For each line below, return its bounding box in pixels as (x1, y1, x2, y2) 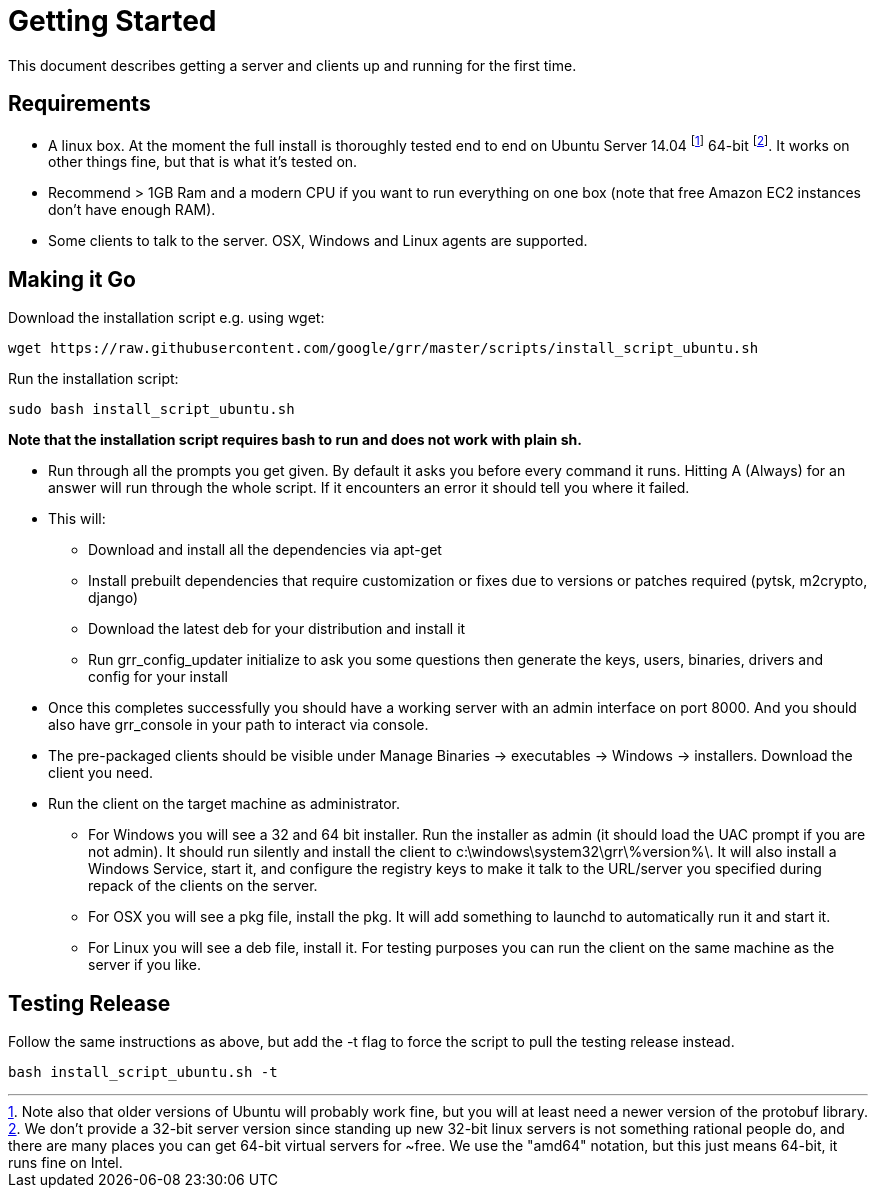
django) (88, 589, 139, 607)
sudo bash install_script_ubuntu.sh (8, 401, 295, 418)
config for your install (88, 668, 228, 686)
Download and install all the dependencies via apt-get (88, 541, 442, 559)
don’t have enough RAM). (48, 201, 216, 219)
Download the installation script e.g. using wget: (8, 309, 325, 327)
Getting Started (8, 4, 217, 38)
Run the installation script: (8, 370, 179, 388)
